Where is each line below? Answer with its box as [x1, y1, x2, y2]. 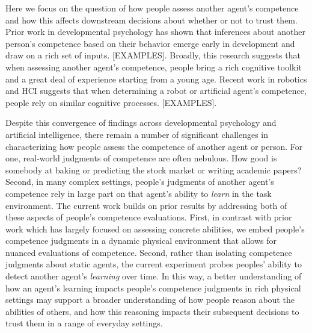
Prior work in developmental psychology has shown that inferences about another [5, 25, 305, 38]
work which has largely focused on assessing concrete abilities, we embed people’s [5, 222, 305, 235]
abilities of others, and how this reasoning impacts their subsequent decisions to [5, 305, 299, 317]
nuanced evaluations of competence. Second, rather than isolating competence [5, 246, 292, 258]
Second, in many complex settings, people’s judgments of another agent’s [5, 175, 274, 188]
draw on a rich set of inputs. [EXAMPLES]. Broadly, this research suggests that [5, 49, 301, 61]
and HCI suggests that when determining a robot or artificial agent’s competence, [5, 84, 307, 97]
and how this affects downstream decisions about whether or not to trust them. [5, 13, 298, 26]
